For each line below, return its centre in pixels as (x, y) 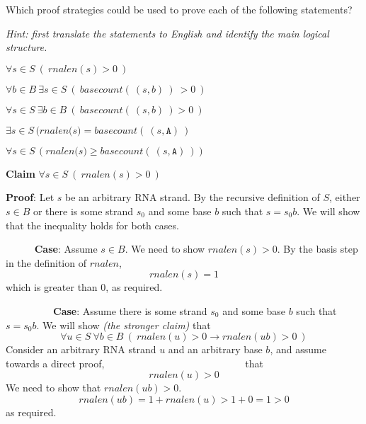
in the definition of (46, 262)
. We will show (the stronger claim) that (124, 325)
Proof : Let (30, 197)
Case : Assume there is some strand (130, 310)
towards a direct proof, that (135, 363)
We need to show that (53, 388)
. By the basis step (318, 249)
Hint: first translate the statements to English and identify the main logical (167, 33)
